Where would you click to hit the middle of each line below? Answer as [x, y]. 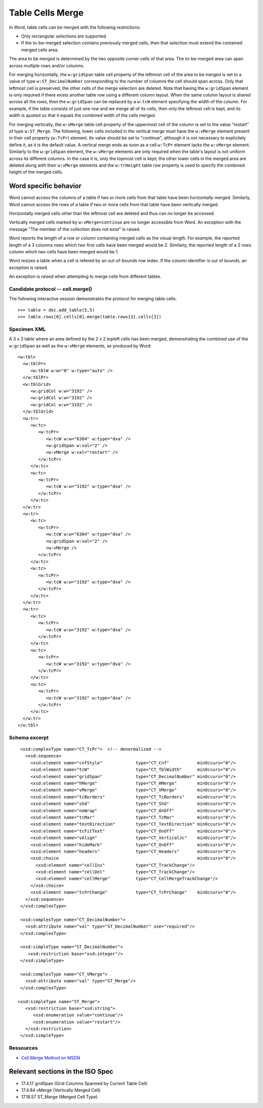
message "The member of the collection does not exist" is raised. [75, 229]
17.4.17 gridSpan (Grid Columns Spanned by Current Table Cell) [85, 1083]
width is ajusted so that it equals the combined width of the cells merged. [83, 115]
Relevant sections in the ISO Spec [61, 1072]
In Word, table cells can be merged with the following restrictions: [75, 27]
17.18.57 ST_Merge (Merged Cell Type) [59, 1097]
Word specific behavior [45, 186]
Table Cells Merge [46, 13]
